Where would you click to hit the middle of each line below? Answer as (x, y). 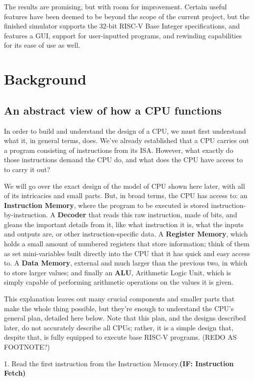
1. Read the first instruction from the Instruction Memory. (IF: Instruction (119, 363)
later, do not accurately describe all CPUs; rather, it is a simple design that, (119, 327)
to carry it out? (27, 169)
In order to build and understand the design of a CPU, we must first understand (125, 131)
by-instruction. (26, 215)
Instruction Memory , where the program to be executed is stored (106, 205)
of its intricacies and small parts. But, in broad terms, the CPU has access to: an (126, 195)
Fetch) (15, 373)
